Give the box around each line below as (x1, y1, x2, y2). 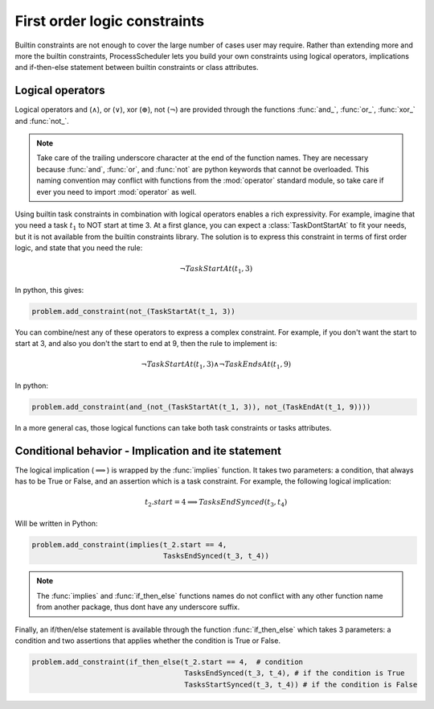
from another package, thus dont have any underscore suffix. (36, 602, 240, 612)
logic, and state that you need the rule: (14, 243, 143, 253)
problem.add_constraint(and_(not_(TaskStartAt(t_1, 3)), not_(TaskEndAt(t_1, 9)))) (31, 402, 371, 411)
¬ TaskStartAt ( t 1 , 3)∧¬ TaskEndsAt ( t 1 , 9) (141, 360, 292, 371)
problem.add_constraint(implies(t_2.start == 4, (31, 540, 227, 549)
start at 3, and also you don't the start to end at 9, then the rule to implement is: (14, 339, 277, 348)
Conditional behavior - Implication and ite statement (14, 443, 281, 458)
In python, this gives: (14, 285, 84, 295)
